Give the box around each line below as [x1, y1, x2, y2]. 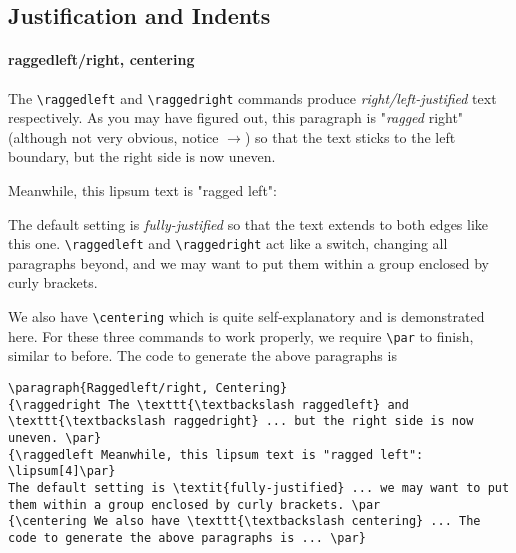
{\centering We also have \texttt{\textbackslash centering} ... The [8, 514, 481, 529]
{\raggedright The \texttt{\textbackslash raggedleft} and [8, 397, 409, 412]
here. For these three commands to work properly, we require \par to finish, [8, 325, 474, 346]
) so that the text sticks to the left [244, 126, 456, 147]
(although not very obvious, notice [8, 126, 219, 147]
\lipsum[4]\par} [8, 464, 116, 479]
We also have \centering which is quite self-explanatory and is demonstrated [8, 306, 485, 327]
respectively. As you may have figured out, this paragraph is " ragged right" [8, 107, 464, 128]
